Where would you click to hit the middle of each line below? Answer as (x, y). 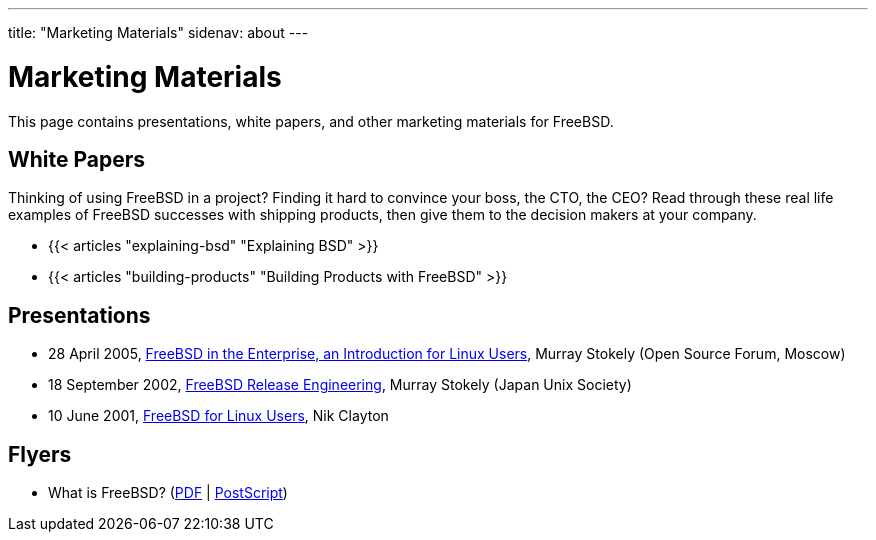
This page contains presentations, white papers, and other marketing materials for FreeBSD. (311, 121)
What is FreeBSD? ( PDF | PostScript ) (168, 493)
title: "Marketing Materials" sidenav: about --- (158, 32)
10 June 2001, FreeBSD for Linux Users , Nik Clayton (218, 416)
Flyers (40, 454)
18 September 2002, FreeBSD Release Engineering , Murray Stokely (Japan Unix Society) (340, 385)
